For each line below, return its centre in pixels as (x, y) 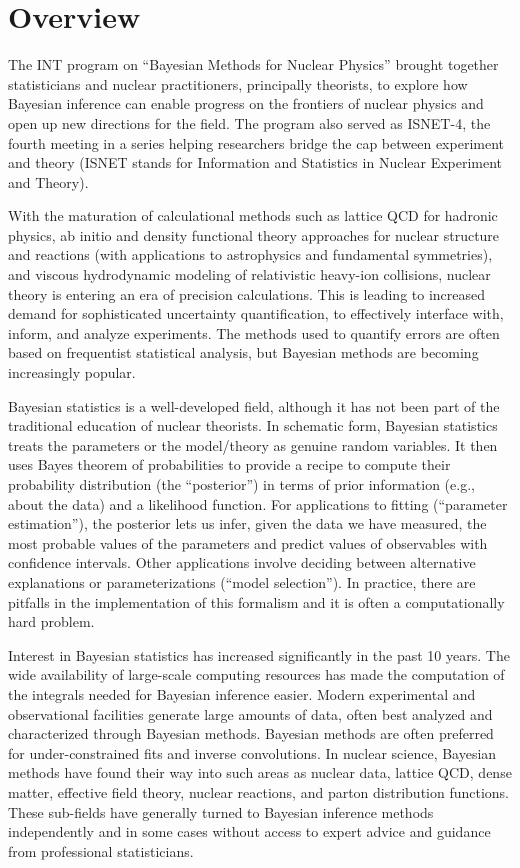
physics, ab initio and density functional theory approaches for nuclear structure (254, 234)
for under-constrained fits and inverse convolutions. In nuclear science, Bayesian (252, 752)
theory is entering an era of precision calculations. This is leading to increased (247, 293)
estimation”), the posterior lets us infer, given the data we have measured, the (247, 523)
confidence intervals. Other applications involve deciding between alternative (242, 562)
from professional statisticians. (101, 850)
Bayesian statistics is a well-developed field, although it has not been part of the (254, 405)
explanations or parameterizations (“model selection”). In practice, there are (242, 581)
